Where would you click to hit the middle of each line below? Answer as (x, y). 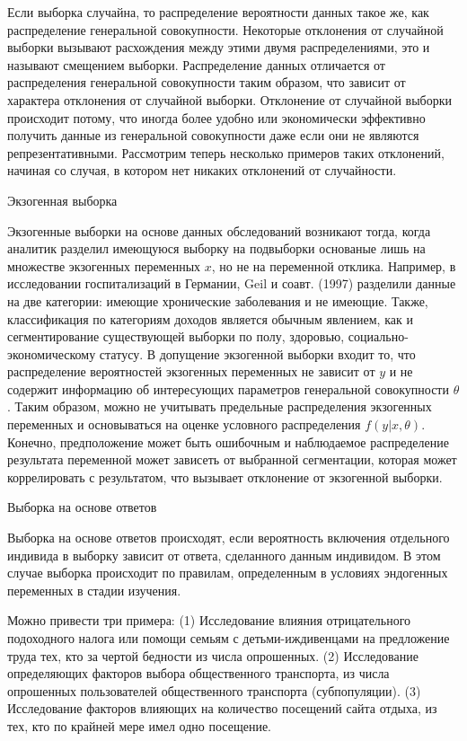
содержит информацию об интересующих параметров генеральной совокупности (228, 388)
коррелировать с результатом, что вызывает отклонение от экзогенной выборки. (225, 476)
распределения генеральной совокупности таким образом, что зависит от (207, 82)
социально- (378, 336)
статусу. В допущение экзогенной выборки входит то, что (257, 353)
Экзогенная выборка (62, 200)
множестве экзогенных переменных (104, 265)
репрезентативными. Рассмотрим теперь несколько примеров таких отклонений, (226, 152)
